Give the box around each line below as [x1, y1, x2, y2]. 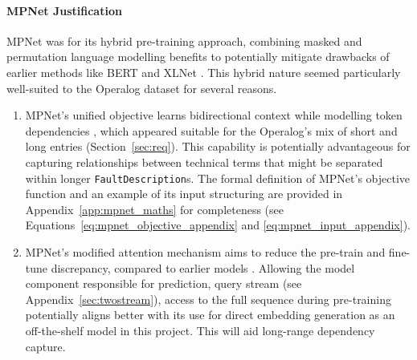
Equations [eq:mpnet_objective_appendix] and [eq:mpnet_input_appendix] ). [25, 216, 411, 233]
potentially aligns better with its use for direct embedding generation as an [25, 306, 395, 323]
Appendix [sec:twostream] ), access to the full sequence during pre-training [25, 290, 391, 307]
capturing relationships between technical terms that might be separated [25, 153, 383, 170]
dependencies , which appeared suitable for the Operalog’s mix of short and [25, 122, 398, 139]
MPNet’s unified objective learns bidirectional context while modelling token [25, 107, 403, 123]
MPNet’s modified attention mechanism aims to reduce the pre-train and [25, 243, 386, 260]
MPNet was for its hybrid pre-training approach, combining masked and [6, 32, 362, 49]
